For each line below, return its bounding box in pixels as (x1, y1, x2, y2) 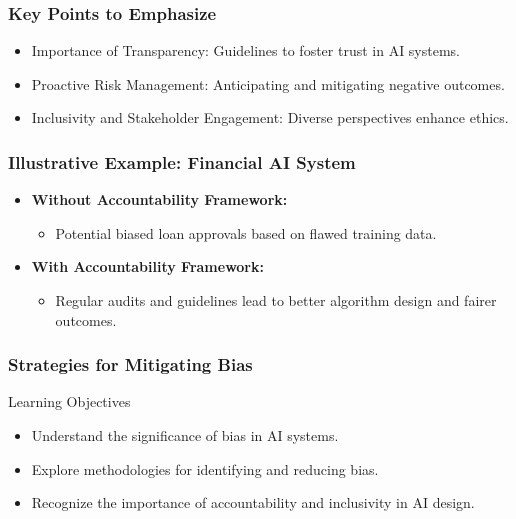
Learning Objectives (8, 391, 131, 412)
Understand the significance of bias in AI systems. (31, 425, 339, 445)
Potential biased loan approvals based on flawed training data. (55, 222, 437, 243)
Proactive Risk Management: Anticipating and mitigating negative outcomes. (31, 73, 505, 94)
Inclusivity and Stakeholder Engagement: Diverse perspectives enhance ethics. (31, 107, 509, 128)
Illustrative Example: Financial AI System (8, 149, 356, 174)
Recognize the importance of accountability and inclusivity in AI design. (31, 492, 475, 513)
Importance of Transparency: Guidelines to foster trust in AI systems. (31, 40, 461, 61)
